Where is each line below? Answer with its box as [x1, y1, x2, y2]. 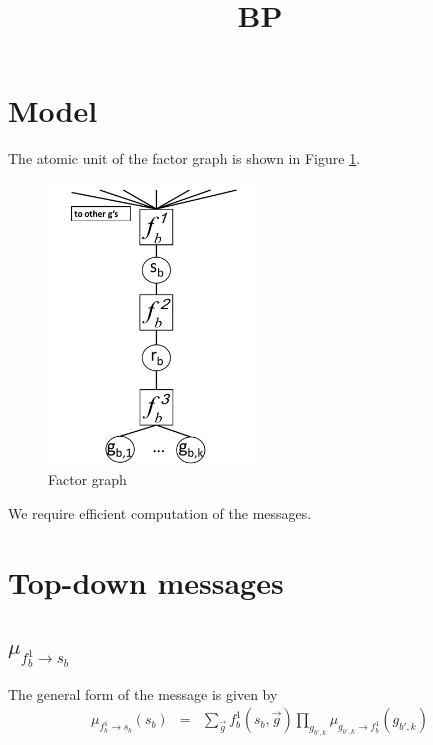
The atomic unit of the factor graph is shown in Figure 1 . [8, 148, 361, 169]
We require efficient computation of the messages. [8, 502, 312, 523]
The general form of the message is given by [8, 683, 278, 704]
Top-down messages [8, 561, 284, 602]
